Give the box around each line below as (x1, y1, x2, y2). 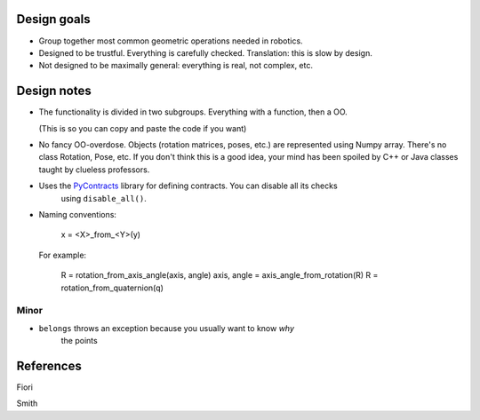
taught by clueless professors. (38, 164, 150, 175)
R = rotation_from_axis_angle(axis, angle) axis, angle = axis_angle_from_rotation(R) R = (60, 270, 379, 281)
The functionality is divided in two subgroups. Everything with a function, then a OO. (38, 107, 348, 117)
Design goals (16, 12, 91, 27)
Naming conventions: (38, 209, 117, 219)
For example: (38, 250, 87, 260)
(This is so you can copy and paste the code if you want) (38, 123, 247, 133)
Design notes (16, 83, 92, 99)
